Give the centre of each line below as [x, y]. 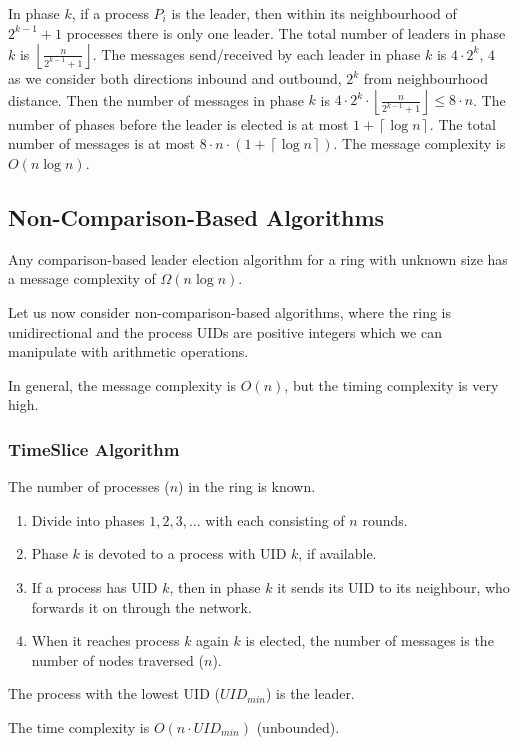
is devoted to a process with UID [185, 553]
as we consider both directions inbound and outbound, [175, 78]
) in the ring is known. [247, 486]
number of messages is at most [102, 143]
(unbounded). [298, 726]
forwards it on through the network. [141, 606]
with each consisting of [275, 519]
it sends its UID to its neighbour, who [393, 586]
